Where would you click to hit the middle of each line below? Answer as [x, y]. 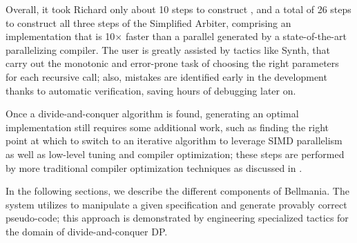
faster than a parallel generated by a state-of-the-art [236, 36]
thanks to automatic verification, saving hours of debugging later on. [151, 90]
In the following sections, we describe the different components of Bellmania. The [177, 191]
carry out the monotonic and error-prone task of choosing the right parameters [172, 63]
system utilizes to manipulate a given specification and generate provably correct [176, 204]
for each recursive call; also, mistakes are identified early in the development [166, 76]
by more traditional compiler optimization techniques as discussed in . [154, 167]
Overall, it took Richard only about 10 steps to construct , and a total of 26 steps [178, 9]
